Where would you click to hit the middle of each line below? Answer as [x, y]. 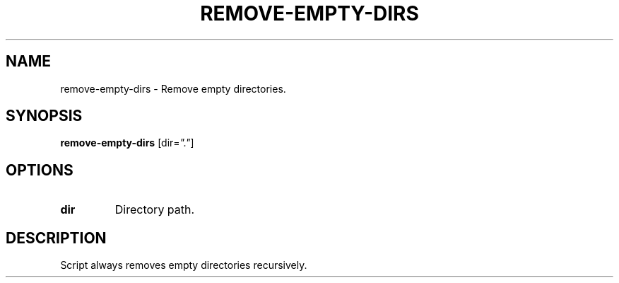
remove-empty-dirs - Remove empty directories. [173, 88]
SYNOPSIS [44, 116]
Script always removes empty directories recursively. [184, 265]
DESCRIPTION [56, 238]
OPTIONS [40, 170]
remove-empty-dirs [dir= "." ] [127, 143]
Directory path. [155, 210]
